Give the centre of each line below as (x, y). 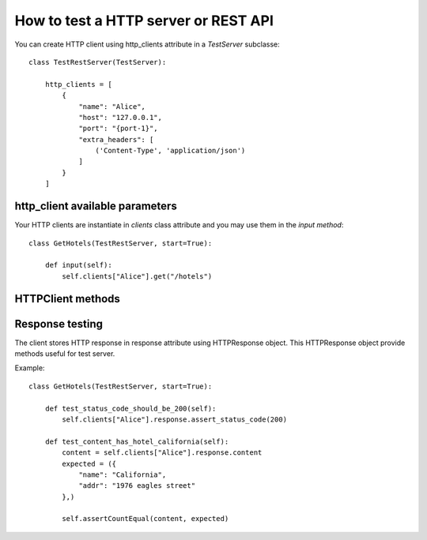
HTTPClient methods (67, 299)
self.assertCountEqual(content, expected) (145, 519)
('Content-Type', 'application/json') (170, 151)
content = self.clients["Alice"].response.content (162, 453)
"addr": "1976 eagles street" (137, 486)
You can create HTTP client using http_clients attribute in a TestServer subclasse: (147, 44)
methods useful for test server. (65, 354)
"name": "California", (123, 474)
